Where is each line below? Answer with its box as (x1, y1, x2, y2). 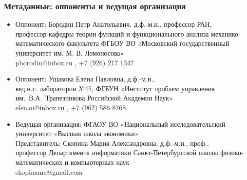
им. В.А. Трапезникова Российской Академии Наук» (15, 93, 173, 103)
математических (15, 157, 63, 167)
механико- (211, 28, 241, 39)
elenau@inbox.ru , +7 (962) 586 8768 (15, 102, 126, 112)
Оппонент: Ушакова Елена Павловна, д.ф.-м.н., (15, 74, 155, 84)
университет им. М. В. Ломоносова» (15, 48, 124, 58)
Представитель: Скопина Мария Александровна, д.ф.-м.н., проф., (15, 138, 209, 148)
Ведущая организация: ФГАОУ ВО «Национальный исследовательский (15, 119, 226, 129)
